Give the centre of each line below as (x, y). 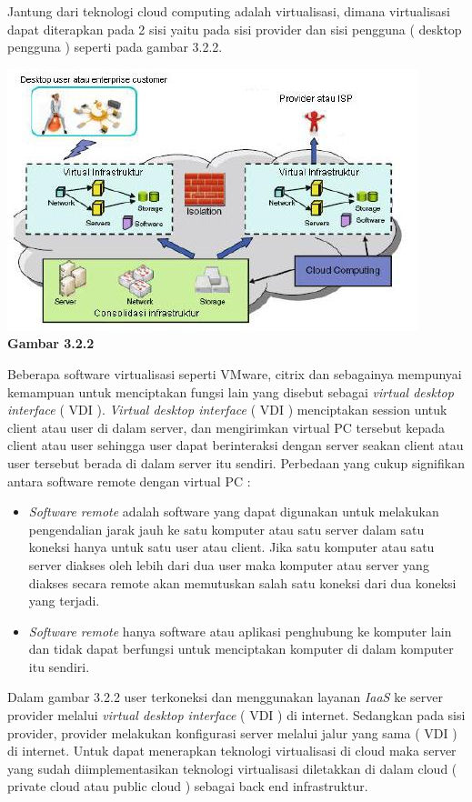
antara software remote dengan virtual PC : (129, 481)
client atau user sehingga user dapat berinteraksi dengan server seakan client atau (236, 445)
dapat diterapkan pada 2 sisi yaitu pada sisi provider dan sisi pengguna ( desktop (235, 29)
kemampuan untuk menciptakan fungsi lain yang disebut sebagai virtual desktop (231, 391)
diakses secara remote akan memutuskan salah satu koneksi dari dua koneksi (242, 582)
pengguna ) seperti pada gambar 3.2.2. (115, 47)
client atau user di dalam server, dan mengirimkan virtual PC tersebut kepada (226, 427)
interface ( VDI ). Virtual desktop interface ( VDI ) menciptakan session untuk (227, 410)
